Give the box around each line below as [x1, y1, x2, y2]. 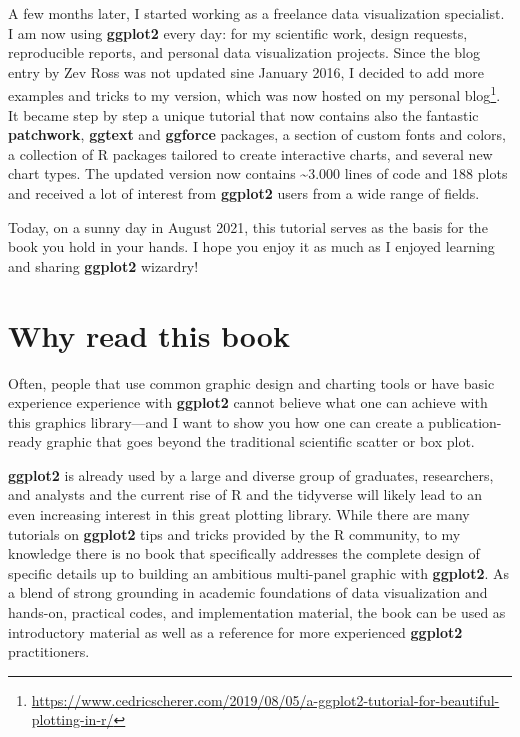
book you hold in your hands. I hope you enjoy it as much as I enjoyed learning [8, 236, 495, 257]
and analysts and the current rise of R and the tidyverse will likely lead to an [8, 484, 482, 505]
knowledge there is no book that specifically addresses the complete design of [8, 543, 480, 564]
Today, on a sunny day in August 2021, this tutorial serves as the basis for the [8, 216, 488, 237]
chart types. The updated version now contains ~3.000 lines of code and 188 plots [8, 163, 508, 184]
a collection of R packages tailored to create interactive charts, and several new [8, 143, 493, 164]
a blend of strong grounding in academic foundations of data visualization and [8, 582, 488, 603]
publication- [428, 411, 502, 432]
